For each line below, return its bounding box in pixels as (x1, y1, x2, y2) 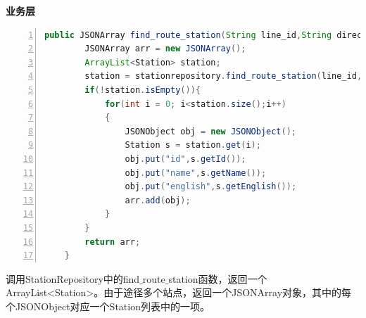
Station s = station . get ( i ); (125, 140, 261, 151)
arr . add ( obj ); (125, 195, 191, 205)
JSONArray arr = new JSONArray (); (84, 44, 246, 54)
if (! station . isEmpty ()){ (84, 84, 201, 95)
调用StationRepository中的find (6, 271, 140, 286)
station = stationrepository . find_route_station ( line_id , (84, 71, 362, 82)
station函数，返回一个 (168, 271, 267, 286)
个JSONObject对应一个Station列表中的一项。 (6, 298, 210, 313)
